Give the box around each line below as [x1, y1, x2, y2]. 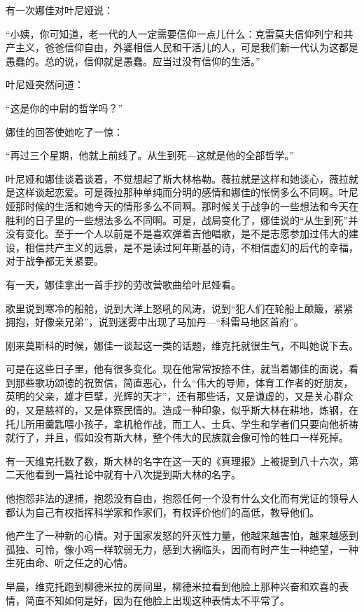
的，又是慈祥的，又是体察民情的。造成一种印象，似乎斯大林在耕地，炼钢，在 [6, 403, 358, 417]
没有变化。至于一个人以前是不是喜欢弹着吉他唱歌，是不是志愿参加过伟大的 [6, 226, 349, 241]
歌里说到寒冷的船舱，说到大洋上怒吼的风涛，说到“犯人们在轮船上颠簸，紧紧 [6, 300, 353, 315]
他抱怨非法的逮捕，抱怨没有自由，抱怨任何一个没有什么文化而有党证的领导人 [6, 491, 358, 506]
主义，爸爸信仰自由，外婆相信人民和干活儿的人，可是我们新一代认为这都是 [15, 40, 358, 55]
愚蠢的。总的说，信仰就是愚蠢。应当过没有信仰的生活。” [6, 53, 260, 68]
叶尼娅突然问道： [6, 77, 84, 92]
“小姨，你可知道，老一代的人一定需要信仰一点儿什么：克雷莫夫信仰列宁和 [6, 26, 344, 41]
